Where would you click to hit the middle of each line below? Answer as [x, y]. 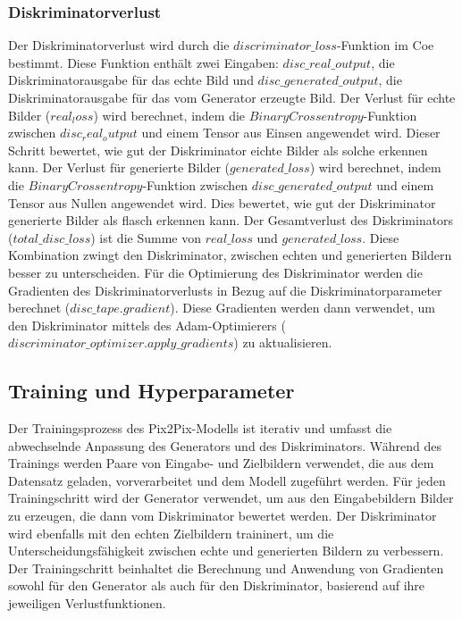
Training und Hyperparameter [151, 391]
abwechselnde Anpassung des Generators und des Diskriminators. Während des [225, 445]
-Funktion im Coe [385, 45]
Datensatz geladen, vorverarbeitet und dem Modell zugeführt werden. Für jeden [227, 480]
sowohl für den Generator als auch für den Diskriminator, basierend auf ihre [217, 585]
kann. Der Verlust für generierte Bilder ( [119, 167]
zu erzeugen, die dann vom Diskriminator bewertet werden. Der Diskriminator [223, 516]
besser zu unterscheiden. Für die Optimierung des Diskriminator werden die [215, 272]
